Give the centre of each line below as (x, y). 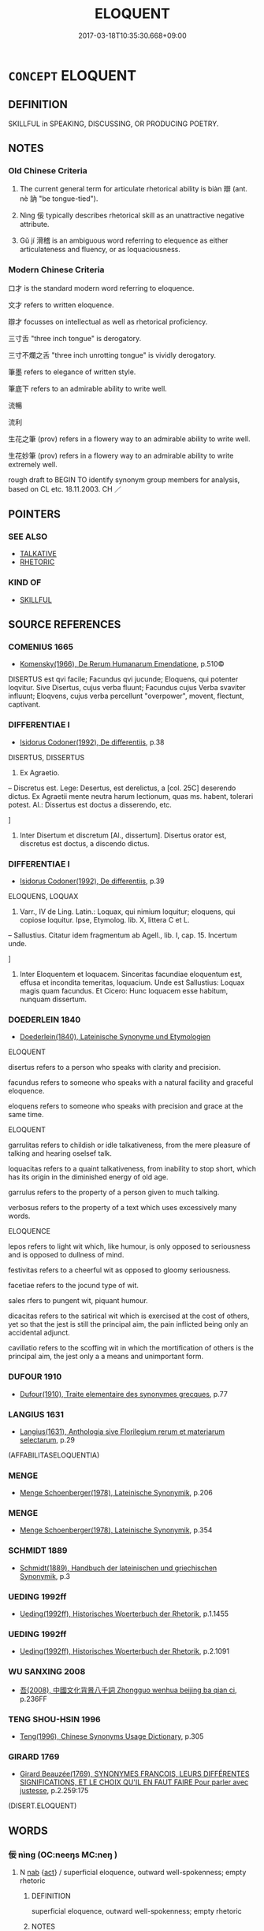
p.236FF (33, 1699)
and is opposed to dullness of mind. (66, 1255)
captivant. (24, 704)
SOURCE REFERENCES (65, 624)
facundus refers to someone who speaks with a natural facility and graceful (131, 1082)
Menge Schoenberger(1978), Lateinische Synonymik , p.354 (116, 1530)
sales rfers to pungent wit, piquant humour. (78, 1301)
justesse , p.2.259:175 (54, 1791)
